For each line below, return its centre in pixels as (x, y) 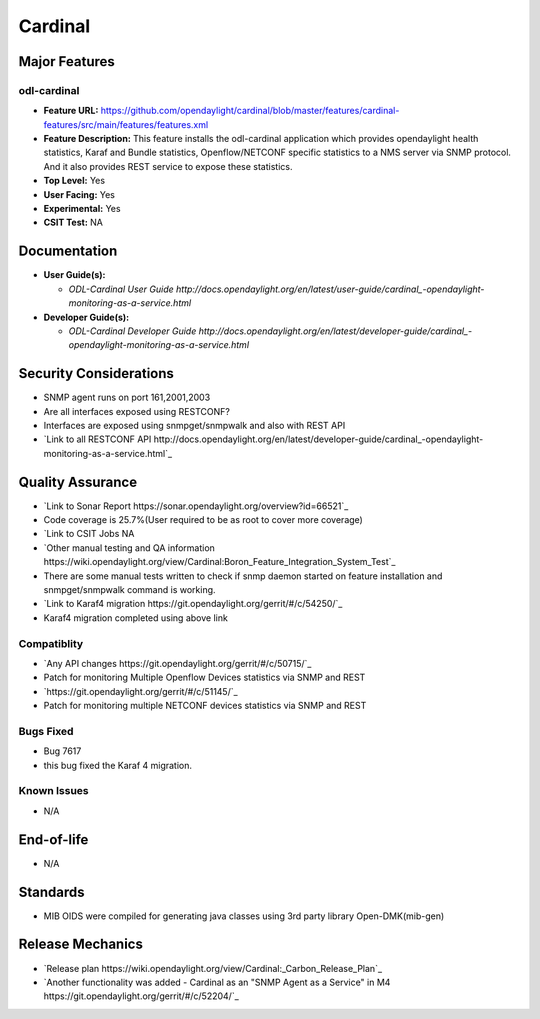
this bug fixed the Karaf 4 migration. (118, 765)
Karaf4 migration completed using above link (136, 617)
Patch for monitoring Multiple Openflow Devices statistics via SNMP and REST (204, 677)
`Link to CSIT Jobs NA (89, 534)
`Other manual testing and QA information (129, 547)
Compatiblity (51, 643)
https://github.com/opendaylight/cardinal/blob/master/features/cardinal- (250, 111)
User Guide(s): (74, 275)
